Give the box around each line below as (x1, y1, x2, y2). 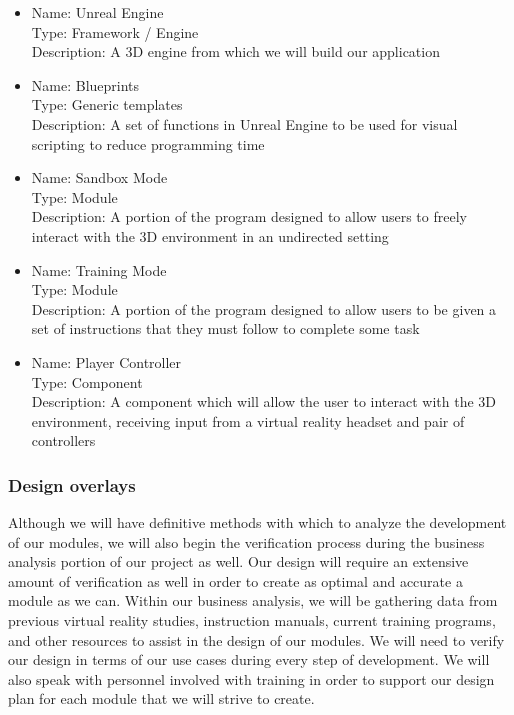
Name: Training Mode (31, 259, 167, 280)
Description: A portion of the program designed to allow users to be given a (31, 298, 497, 319)
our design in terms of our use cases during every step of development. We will (8, 649, 490, 670)
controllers (31, 430, 96, 451)
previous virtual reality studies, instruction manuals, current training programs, (8, 610, 496, 631)
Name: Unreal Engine (31, 2, 164, 22)
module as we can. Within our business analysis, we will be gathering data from (8, 590, 498, 611)
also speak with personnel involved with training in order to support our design (8, 668, 495, 689)
